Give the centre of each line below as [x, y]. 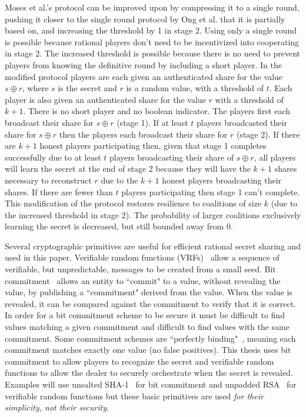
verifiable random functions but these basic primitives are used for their [134, 396]
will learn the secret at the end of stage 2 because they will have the [128, 169]
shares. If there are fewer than [59, 191]
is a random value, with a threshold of [195, 88]
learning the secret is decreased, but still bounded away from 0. [119, 226]
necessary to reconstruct [48, 180]
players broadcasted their [242, 122]
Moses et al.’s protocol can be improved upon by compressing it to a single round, [152, 7]
